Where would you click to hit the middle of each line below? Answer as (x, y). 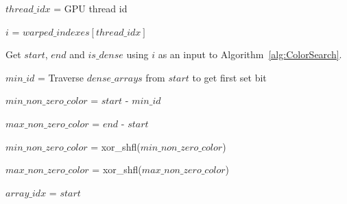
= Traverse (61, 77)
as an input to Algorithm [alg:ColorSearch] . (250, 54)
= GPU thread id (91, 8)
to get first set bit (229, 77)
